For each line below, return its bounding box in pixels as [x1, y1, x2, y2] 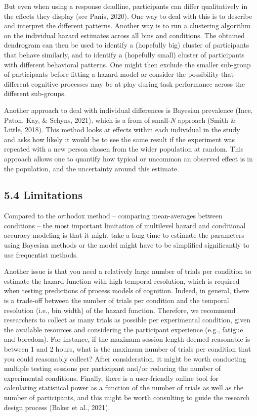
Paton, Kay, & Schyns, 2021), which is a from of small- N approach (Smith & [4, 114, 236, 125]
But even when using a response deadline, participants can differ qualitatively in [4, 1, 248, 11]
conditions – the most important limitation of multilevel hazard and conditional [4, 220, 246, 230]
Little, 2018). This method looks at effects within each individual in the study [4, 124, 240, 135]
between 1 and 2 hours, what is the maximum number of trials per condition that [4, 344, 251, 354]
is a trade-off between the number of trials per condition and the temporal [4, 295, 229, 306]
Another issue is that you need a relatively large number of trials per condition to [4, 266, 252, 276]
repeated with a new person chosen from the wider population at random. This [4, 144, 244, 154]
